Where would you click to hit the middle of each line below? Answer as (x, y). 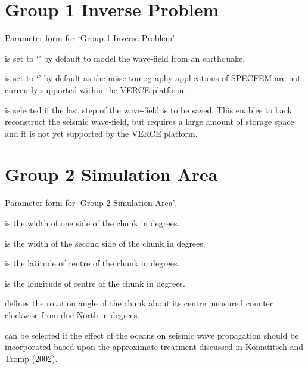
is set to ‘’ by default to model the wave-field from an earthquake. (125, 58)
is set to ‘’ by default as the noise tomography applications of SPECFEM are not (153, 78)
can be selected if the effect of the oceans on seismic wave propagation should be (152, 335)
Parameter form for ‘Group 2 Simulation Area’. (91, 203)
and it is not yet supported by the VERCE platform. (101, 133)
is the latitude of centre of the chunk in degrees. (92, 263)
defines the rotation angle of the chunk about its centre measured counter (139, 303)
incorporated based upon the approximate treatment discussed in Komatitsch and (154, 347)
